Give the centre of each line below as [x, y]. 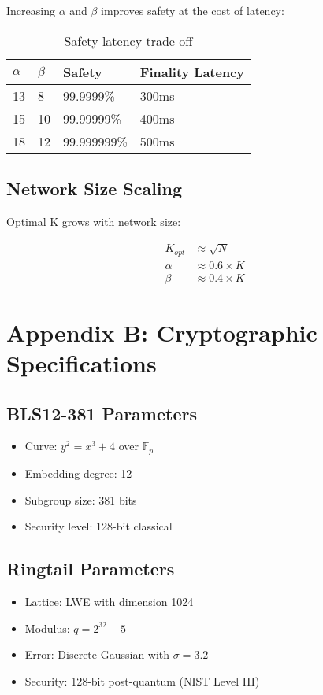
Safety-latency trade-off [128, 40]
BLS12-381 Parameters [102, 413]
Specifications [82, 363]
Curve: [41, 446]
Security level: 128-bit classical [98, 526]
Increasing [31, 10]
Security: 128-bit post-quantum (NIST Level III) [142, 680]
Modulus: [47, 628]
